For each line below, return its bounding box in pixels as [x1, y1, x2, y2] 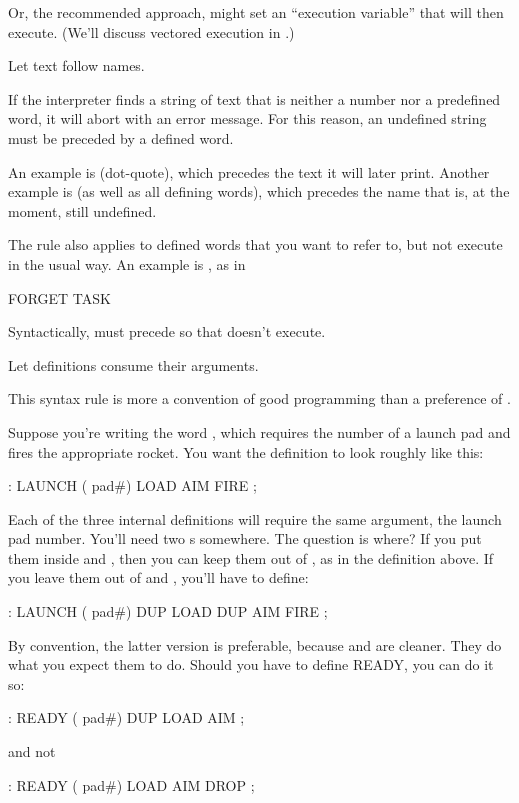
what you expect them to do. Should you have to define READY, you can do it [8, 654, 494, 675]
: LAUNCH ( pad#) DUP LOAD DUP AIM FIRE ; [8, 601, 328, 622]
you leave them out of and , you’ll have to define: [8, 567, 309, 588]
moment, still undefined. [8, 200, 157, 221]
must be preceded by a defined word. [8, 127, 234, 148]
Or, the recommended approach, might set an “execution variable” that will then [8, 2, 504, 22]
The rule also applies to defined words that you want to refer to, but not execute [8, 234, 503, 255]
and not [8, 741, 56, 762]
